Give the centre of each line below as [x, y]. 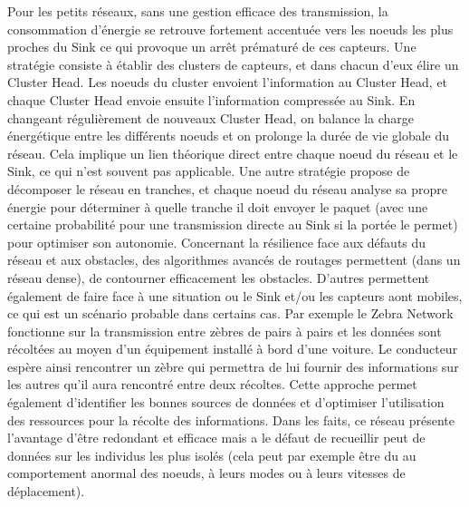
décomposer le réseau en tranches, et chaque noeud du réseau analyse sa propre [227, 188]
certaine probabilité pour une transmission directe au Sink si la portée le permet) [233, 224]
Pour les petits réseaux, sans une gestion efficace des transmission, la [198, 11]
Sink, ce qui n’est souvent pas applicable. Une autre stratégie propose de [209, 171]
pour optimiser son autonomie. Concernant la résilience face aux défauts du [217, 242]
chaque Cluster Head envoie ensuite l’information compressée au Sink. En [211, 99]
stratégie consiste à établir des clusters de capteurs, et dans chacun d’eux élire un [233, 64]
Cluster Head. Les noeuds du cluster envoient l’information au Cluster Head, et [228, 82]
